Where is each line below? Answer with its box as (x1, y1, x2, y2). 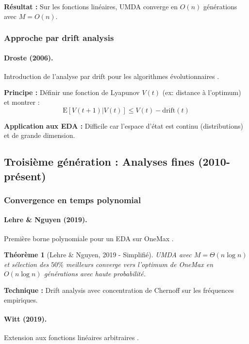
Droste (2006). (4, 52, 53, 62)
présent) (4, 168, 46, 183)
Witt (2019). (4, 313, 47, 324)
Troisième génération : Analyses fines (4, 154, 195, 169)
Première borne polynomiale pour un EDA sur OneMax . (4, 233, 174, 243)
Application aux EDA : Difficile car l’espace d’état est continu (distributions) (4, 120, 243, 131)
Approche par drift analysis (4, 32, 114, 44)
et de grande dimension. (4, 130, 75, 140)
